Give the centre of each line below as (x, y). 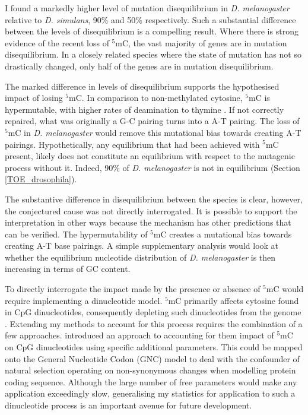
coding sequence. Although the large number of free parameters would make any (151, 381)
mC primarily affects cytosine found (234, 300)
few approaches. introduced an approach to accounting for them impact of (139, 335)
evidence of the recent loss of (57, 42)
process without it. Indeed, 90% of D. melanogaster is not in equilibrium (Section (153, 167)
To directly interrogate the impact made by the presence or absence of (133, 289)
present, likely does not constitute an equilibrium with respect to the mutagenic (150, 156)
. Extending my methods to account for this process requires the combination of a (154, 323)
